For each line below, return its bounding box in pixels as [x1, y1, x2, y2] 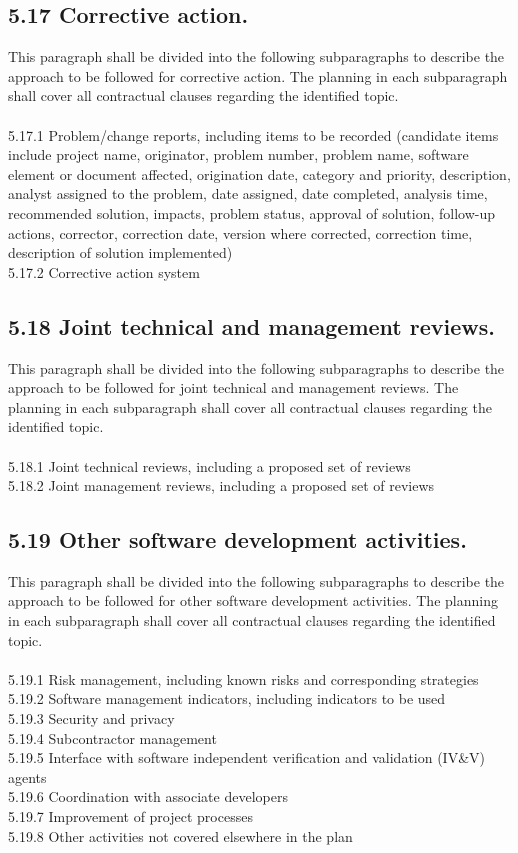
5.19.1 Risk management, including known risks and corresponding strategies [8, 668, 479, 689]
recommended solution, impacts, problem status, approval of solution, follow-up [8, 202, 496, 223]
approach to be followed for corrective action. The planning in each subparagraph [8, 65, 508, 86]
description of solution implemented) [8, 242, 233, 263]
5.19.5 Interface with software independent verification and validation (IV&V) [8, 747, 486, 768]
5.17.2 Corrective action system [8, 261, 200, 282]
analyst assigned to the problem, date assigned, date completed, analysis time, [8, 183, 488, 204]
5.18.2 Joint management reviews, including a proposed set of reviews [8, 475, 435, 496]
